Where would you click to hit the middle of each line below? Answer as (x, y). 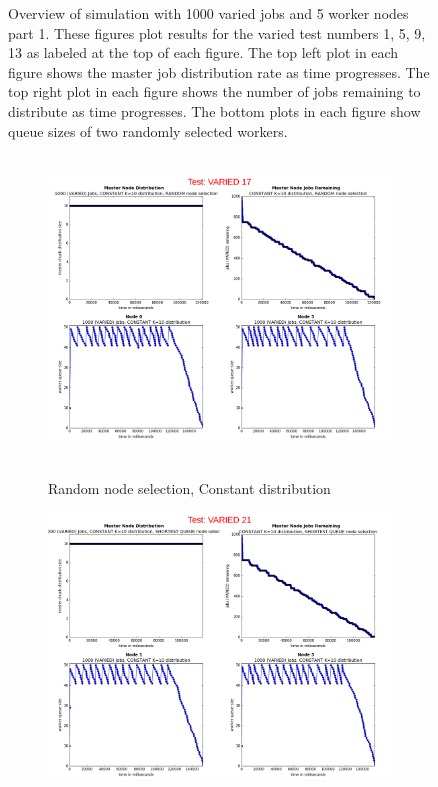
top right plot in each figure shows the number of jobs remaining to (214, 91)
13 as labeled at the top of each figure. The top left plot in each (203, 52)
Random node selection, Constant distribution (189, 488)
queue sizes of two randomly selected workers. (148, 130)
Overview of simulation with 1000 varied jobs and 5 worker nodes (208, 13)
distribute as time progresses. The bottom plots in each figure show (214, 110)
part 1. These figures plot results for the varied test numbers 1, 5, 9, (217, 32)
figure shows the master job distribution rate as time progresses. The (219, 71)
